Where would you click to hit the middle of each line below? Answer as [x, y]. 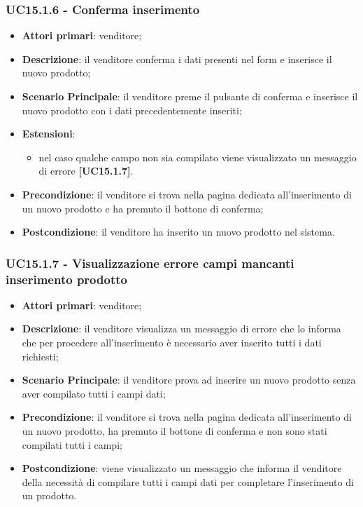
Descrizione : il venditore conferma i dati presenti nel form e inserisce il [177, 59]
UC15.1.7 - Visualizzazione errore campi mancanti [150, 263]
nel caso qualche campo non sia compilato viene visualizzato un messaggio [198, 157]
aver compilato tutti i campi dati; [94, 393]
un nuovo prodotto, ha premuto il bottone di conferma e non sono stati [175, 431]
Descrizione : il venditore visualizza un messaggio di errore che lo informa [181, 329]
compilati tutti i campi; [72, 444]
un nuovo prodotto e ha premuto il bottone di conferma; [143, 208]
